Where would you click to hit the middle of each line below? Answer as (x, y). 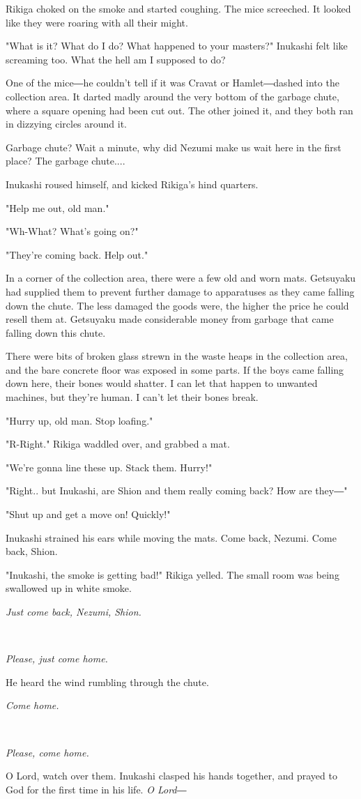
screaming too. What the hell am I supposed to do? (116, 59)
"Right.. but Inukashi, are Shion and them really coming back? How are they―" (177, 490)
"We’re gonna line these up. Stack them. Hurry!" (109, 467)
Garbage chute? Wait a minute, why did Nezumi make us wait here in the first (174, 147)
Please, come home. (47, 752)
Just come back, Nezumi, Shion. (74, 611)
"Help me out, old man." (57, 207)
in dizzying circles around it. (67, 124)
